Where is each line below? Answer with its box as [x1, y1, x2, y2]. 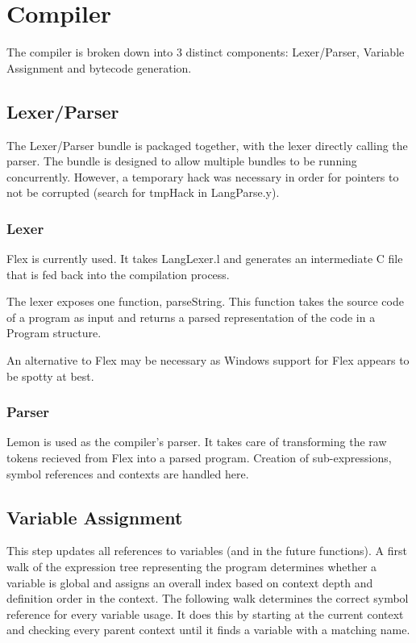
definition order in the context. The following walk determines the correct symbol [6, 590, 409, 607]
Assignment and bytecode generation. [6, 59, 192, 76]
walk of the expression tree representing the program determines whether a [6, 558, 377, 575]
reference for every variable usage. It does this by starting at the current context [6, 605, 404, 622]
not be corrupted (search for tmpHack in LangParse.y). [6, 184, 280, 201]
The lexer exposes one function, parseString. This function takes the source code [6, 293, 404, 310]
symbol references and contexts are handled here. [6, 465, 249, 482]
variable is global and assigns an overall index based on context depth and [6, 574, 373, 591]
